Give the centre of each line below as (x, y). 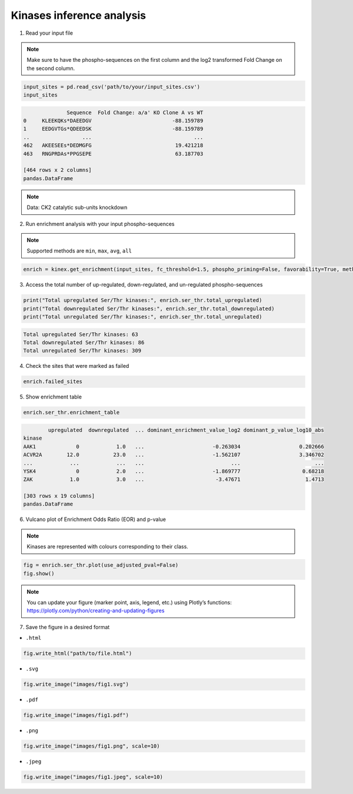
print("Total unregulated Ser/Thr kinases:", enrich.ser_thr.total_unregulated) (143, 317)
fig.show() (39, 573)
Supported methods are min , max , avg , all (79, 251)
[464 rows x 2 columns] (58, 170)
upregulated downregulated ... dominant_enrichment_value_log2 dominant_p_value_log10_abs (186, 430)
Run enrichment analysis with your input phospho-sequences (100, 224)
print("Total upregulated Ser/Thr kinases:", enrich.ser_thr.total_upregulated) (143, 300)
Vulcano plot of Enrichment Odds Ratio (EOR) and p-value (96, 519)
